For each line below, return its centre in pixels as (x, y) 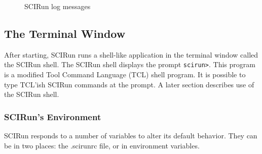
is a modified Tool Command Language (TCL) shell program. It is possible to (125, 74)
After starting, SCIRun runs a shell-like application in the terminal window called (131, 54)
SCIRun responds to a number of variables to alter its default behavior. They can (131, 136)
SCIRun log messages (58, 6)
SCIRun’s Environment (53, 116)
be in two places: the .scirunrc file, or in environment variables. (102, 145)
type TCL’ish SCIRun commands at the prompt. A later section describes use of (129, 84)
